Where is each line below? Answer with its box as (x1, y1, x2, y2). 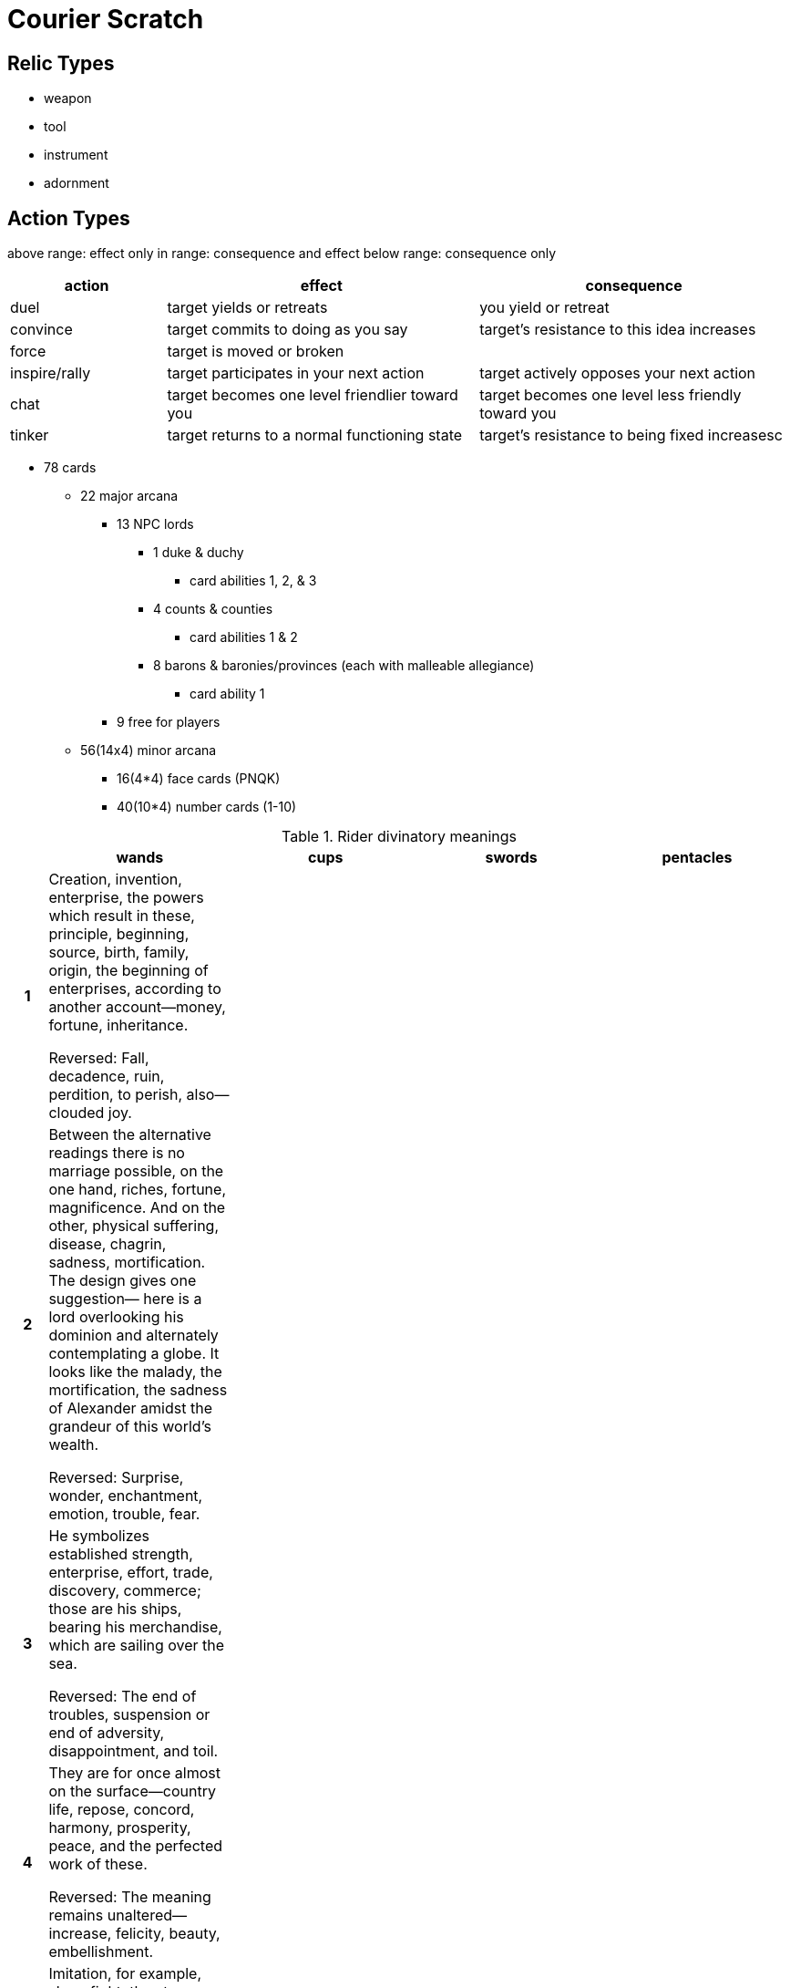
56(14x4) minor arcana (80, 742, 217, 759)
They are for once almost (48, 1764, 221, 1783)
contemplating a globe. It (48, 1344, 220, 1363)
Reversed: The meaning (48, 1888, 211, 1907)
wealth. (48, 1435, 99, 1455)
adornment (44, 175, 109, 192)
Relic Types (7, 51, 115, 75)
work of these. (48, 1855, 148, 1874)
